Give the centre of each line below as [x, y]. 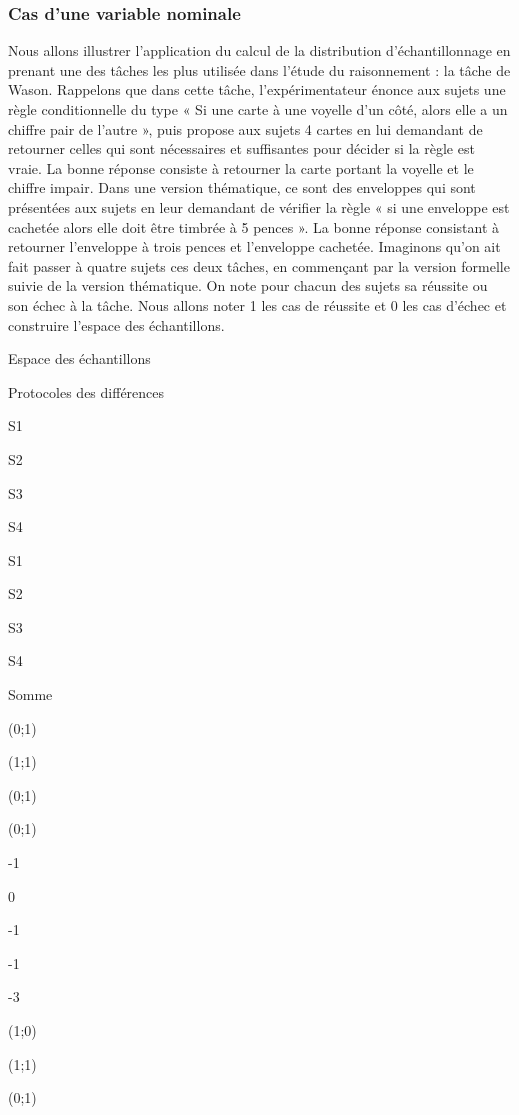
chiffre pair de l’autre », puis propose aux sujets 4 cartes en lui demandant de [245, 128]
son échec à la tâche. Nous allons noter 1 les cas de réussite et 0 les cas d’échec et [257, 304]
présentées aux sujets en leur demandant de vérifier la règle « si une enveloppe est [259, 206]
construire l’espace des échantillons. [116, 324]
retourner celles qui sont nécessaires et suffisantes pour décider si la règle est [241, 148]
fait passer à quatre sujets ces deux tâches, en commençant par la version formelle [259, 265]
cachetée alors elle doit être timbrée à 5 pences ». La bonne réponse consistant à [254, 226]
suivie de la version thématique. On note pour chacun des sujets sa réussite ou [248, 285]
